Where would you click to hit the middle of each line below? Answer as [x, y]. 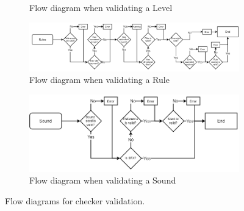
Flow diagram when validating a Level [101, 7]
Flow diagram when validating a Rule [99, 80]
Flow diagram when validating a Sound [103, 180]
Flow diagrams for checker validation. [75, 200]
